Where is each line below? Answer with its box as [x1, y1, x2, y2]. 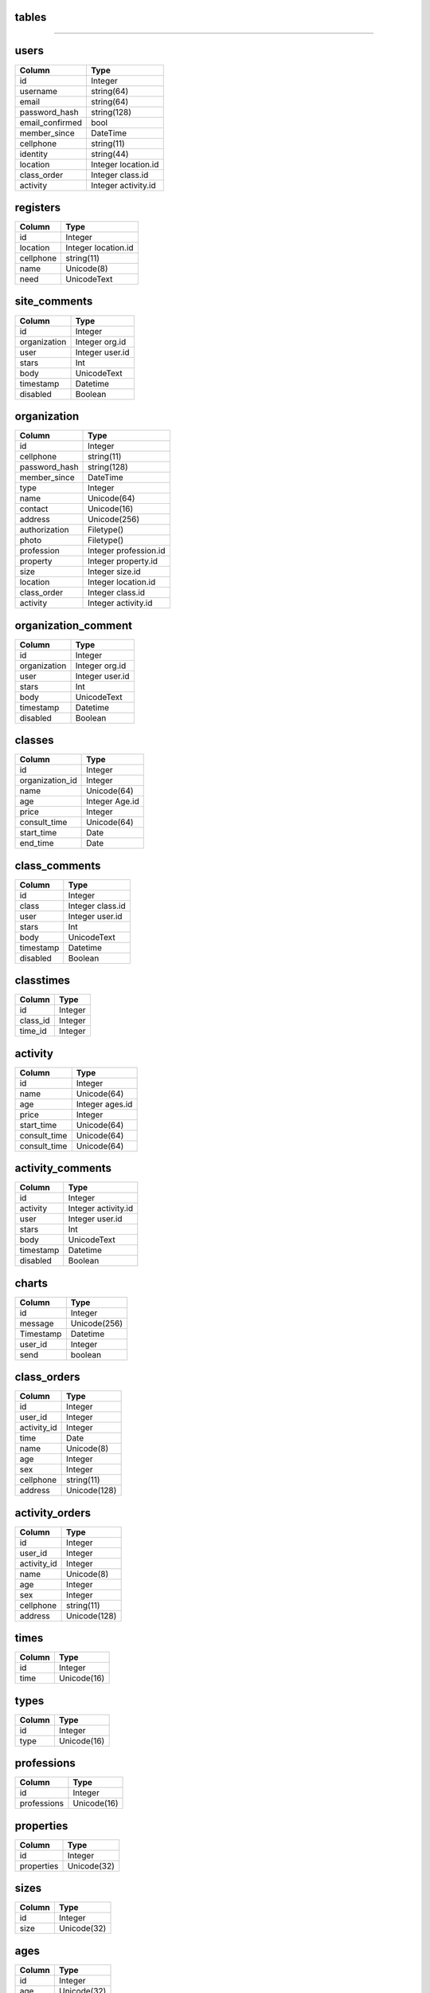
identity [19, 148, 48, 159]
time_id [19, 1025, 47, 1036]
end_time [19, 838, 55, 849]
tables [14, 10, 47, 24]
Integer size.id [88, 566, 141, 577]
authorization [19, 525, 69, 536]
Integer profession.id [88, 545, 166, 556]
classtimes [14, 973, 71, 988]
